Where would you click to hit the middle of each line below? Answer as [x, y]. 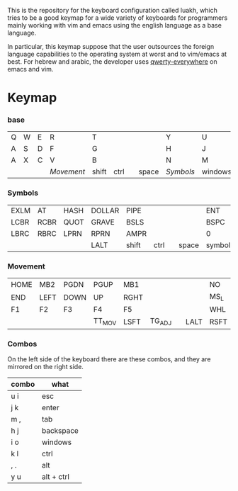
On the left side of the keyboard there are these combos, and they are [109, 359]
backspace [60, 430]
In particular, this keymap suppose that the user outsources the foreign [111, 46]
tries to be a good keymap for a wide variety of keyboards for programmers [118, 18]
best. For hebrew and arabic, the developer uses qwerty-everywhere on [112, 62]
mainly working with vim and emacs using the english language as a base [114, 25]
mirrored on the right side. [45, 366]
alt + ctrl [55, 476]
